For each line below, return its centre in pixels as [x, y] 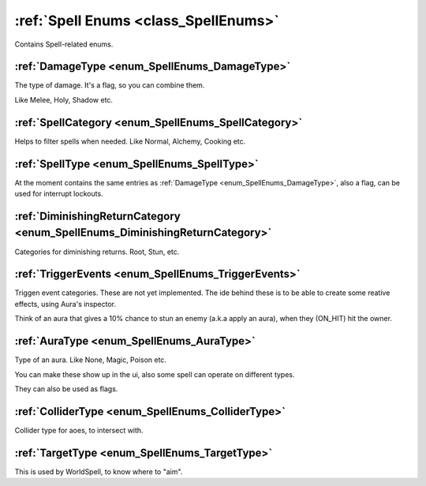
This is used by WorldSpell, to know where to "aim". [99, 471]
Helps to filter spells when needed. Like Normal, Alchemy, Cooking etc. [130, 141]
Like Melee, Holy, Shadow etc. [64, 99]
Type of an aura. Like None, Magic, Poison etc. [91, 360]
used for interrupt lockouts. [59, 194]
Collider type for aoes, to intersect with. [79, 430]
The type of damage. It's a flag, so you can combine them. [110, 85]
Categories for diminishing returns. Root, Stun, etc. [97, 252]
